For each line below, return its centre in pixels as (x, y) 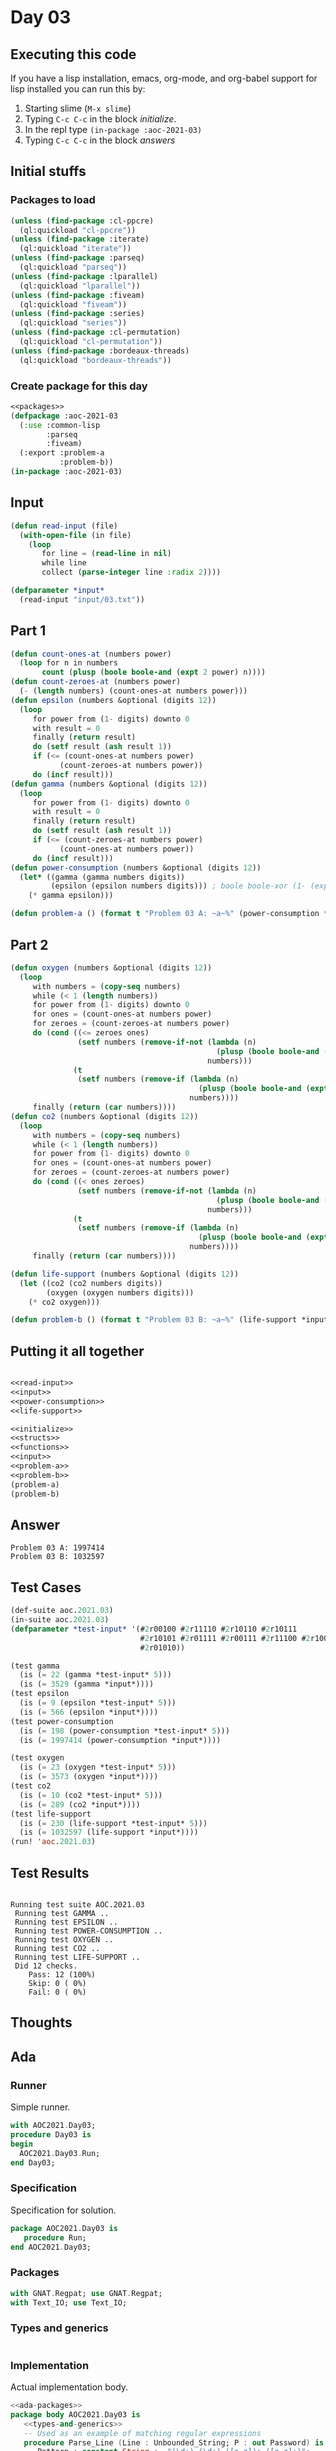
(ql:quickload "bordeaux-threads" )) (95, 360)
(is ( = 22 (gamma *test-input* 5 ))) (95, 1675)
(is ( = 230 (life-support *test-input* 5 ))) (113, 1823)
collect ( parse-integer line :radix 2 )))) (131, 572)
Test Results (50, 1872)
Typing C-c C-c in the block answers (100, 140)
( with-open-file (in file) (75, 535)
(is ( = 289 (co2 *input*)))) (80, 1804)
